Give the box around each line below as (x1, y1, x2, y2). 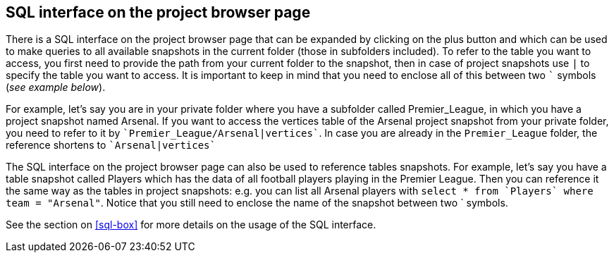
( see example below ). (6, 81, 106, 94)
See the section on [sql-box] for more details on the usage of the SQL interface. (6, 219, 376, 231)
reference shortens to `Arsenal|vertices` (6, 139, 216, 152)
